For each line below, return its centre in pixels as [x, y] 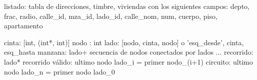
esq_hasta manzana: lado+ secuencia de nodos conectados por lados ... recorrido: [129, 52]
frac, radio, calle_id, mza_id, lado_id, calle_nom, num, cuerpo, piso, [111, 16]
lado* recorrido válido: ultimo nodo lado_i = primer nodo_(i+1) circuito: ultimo [128, 61]
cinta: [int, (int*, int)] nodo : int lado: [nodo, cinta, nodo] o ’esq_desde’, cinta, [124, 42]
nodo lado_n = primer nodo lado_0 [59, 71]
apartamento [23, 26]
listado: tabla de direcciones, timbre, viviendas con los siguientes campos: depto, [127, 6]
